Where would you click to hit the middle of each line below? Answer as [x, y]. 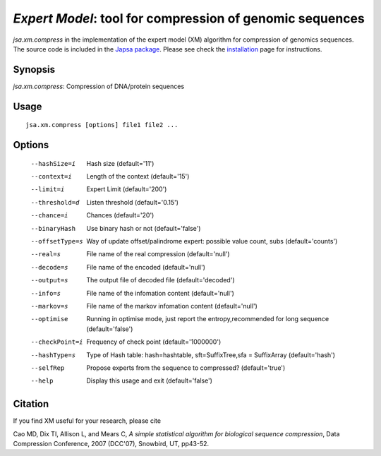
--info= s [46, 293]
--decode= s [49, 267]
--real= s [46, 254]
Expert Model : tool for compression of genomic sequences [189, 18]
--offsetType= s [57, 241]
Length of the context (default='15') [138, 176]
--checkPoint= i [57, 342]
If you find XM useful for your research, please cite [87, 421]
